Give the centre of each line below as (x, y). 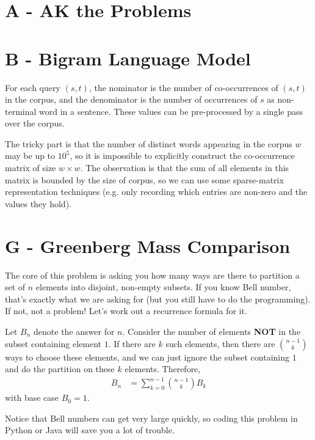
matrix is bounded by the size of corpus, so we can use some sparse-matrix (144, 179)
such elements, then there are (220, 343)
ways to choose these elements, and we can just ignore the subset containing (147, 357)
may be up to (30, 156)
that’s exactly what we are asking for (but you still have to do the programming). (158, 299)
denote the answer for (74, 331)
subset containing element (53, 343)
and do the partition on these (60, 369)
